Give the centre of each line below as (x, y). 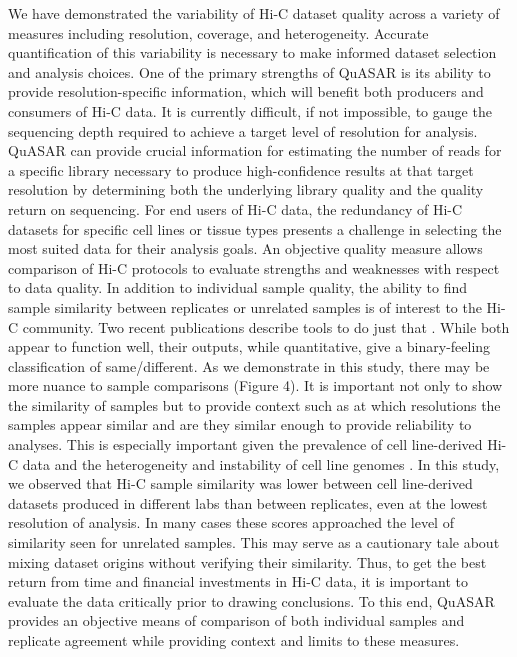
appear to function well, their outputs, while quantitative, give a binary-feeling (249, 346)
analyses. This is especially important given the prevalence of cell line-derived (245, 444)
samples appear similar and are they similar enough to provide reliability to (240, 424)
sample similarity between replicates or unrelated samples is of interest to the (245, 306)
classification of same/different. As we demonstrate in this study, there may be (249, 365)
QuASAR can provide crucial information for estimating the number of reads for (255, 150)
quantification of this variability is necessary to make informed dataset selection (252, 52)
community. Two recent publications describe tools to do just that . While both (266, 326)
